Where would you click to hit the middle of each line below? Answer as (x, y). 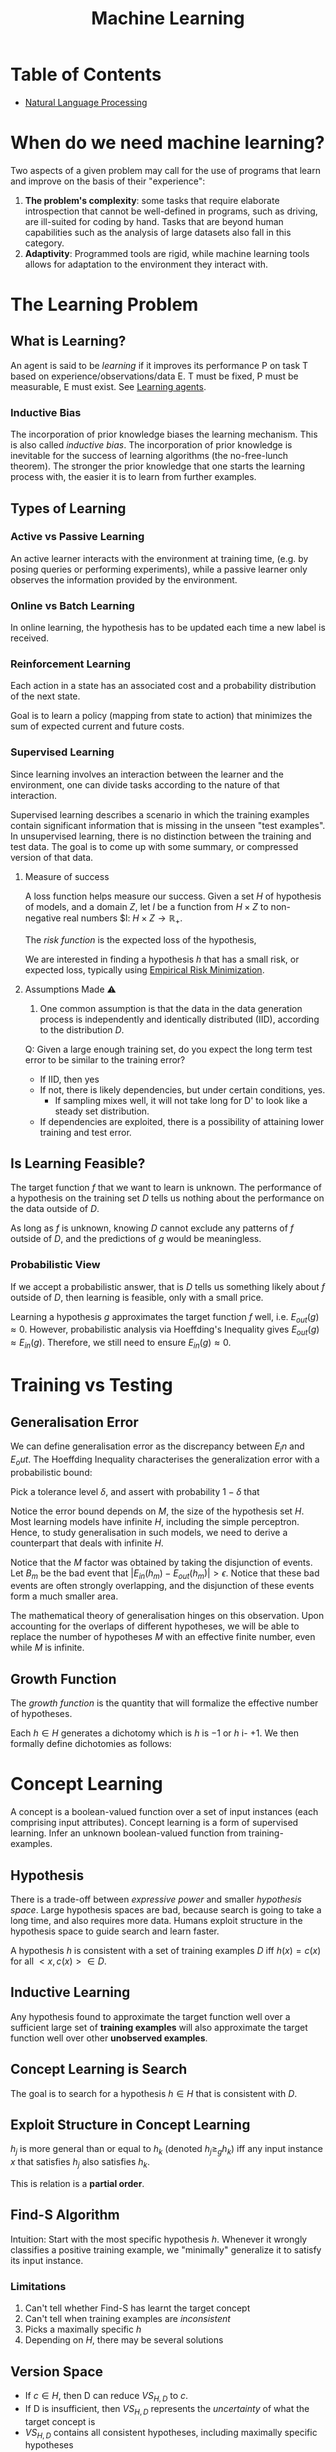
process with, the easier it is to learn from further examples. (133, 477)
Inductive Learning (70, 1992)
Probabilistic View (55, 1265)
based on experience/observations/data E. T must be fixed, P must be (154, 376)
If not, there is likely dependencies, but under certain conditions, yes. (182, 1089)
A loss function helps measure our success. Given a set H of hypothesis (173, 896)
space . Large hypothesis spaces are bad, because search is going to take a (166, 1910)
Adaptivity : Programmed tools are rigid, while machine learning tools (167, 253)
